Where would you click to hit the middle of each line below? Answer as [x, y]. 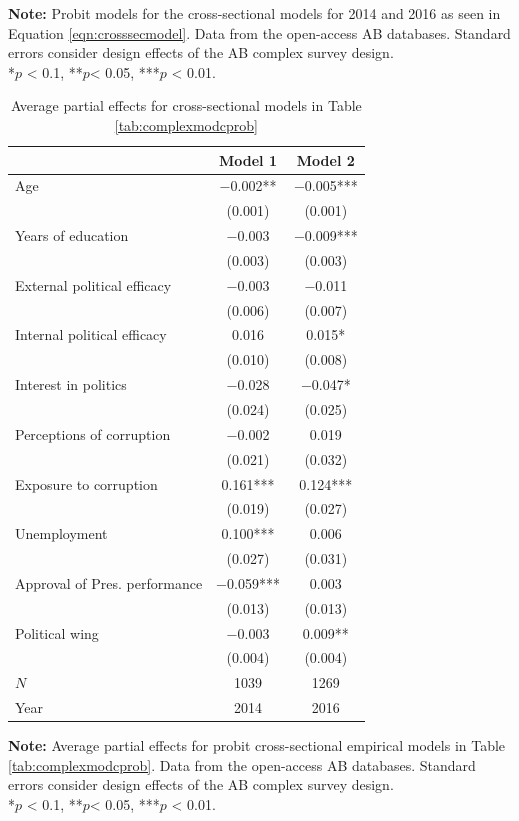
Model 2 [325, 159]
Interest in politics [71, 384]
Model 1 [248, 159]
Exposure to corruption [86, 483]
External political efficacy [93, 284]
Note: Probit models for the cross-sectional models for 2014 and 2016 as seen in [254, 13]
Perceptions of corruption [93, 433]
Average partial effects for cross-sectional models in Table [186, 105]
